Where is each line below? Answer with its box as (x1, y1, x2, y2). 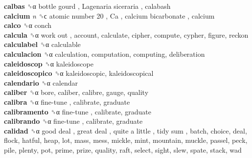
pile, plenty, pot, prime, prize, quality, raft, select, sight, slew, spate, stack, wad (4, 144, 242, 155)
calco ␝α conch (4, 20, 52, 30)
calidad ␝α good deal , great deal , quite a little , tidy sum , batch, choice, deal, (4, 125, 247, 135)
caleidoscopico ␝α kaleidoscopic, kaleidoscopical (4, 68, 154, 78)
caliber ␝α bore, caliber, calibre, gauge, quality (4, 87, 149, 97)
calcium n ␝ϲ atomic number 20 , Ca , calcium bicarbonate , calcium (4, 10, 215, 21)
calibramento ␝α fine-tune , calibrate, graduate (4, 106, 151, 116)
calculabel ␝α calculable (4, 39, 81, 49)
